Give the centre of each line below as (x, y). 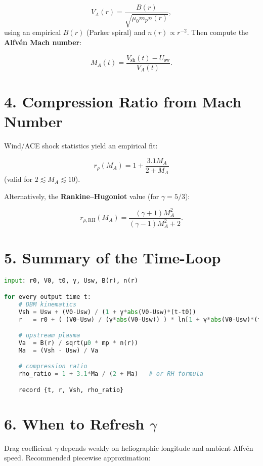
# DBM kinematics (48, 304)
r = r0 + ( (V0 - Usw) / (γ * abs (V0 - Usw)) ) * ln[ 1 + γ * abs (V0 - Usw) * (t (140, 319)
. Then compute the (218, 32)
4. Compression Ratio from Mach (123, 101)
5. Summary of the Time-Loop (113, 258)
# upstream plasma (49, 336)
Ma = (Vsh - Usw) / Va (58, 350)
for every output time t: (48, 297)
